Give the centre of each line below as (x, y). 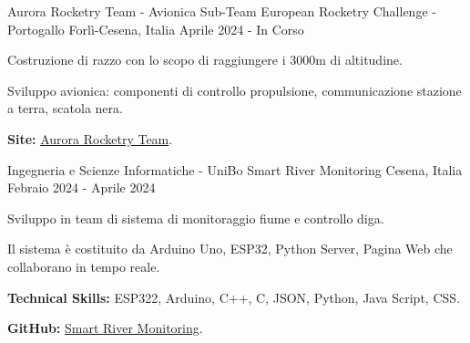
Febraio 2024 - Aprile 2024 (82, 187)
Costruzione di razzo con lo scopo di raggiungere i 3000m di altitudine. (205, 60)
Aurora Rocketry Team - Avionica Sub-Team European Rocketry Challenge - (222, 11)
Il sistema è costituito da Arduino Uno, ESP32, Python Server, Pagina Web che (230, 249)
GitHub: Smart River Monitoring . (105, 328)
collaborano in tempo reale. (84, 266)
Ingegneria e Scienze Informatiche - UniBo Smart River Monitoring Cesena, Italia (235, 169)
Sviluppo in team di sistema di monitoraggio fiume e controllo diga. (196, 218)
